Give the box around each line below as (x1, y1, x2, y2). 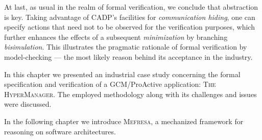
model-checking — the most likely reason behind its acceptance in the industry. (4, 51, 253, 62)
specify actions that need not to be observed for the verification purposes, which (4, 21, 255, 32)
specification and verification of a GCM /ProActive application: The (4, 79, 216, 89)
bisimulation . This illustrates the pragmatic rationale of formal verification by (4, 41, 247, 52)
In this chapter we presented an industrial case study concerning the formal (4, 68, 241, 79)
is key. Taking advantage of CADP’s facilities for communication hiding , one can (4, 11, 255, 22)
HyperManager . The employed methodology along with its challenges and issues (4, 88, 257, 99)
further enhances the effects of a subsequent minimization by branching (4, 31, 228, 42)
